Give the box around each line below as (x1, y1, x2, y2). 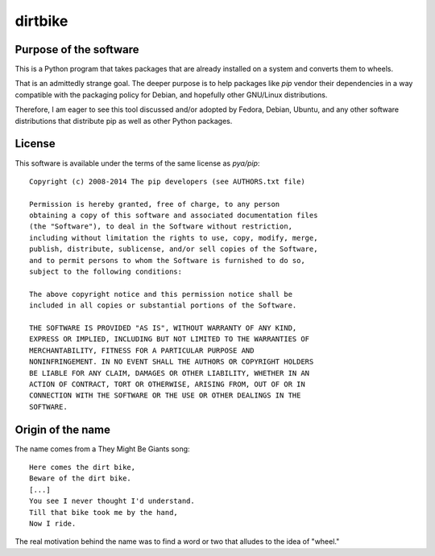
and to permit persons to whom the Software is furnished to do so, (29, 256, 305, 265)
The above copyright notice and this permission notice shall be (29, 290, 293, 299)
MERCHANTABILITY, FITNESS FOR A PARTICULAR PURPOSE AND (29, 346, 255, 355)
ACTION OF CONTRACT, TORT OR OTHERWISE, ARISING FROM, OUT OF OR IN (29, 379, 305, 389)
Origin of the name (14, 422, 110, 436)
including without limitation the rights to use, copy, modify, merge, (29, 233, 318, 242)
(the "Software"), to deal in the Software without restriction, (29, 222, 293, 231)
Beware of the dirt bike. (29, 474, 132, 483)
